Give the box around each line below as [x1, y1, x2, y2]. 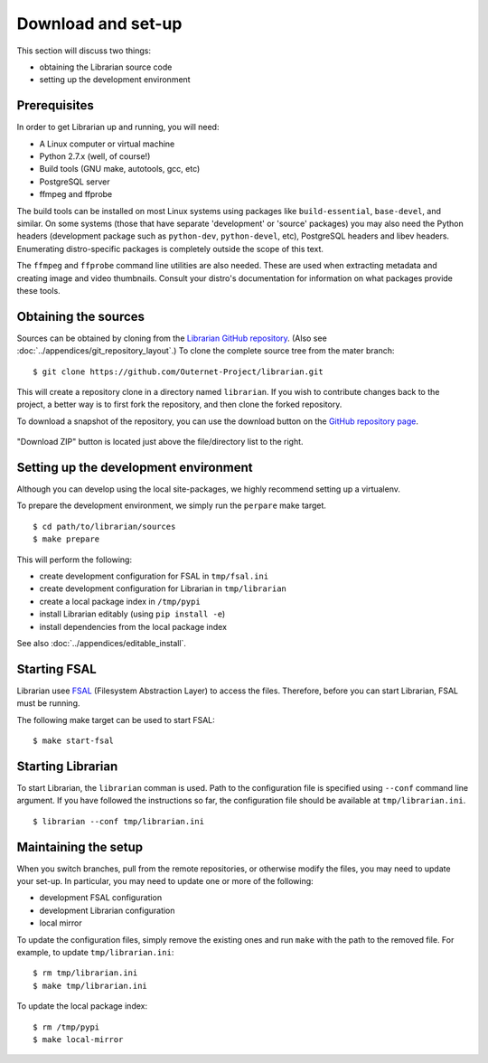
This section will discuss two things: [16, 45, 151, 56]
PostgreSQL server [39, 176, 110, 187]
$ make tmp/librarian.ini [33, 981, 148, 991]
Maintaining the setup [16, 839, 144, 854]
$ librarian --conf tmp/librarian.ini [33, 816, 205, 826]
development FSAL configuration [39, 892, 163, 903]
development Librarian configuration [39, 905, 175, 916]
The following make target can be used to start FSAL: [16, 714, 216, 725]
